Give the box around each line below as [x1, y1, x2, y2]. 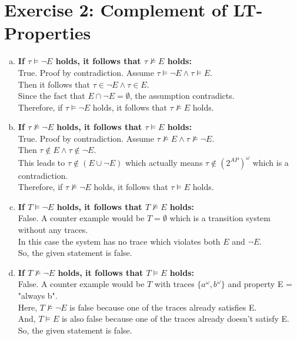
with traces [154, 278, 195, 290]
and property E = [228, 278, 292, 290]
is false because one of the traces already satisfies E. [69, 301, 257, 313]
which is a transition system [169, 212, 271, 224]
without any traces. [18, 223, 88, 235]
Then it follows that [18, 78, 90, 90]
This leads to [18, 156, 65, 168]
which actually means [125, 156, 203, 168]
